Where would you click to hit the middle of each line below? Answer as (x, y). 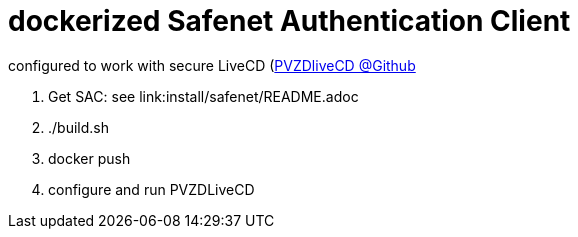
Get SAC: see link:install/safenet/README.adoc (203, 96)
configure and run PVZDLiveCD (151, 189)
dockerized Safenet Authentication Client (289, 21)
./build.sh (78, 127)
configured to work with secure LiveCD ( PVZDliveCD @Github (212, 65)
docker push (89, 158)
